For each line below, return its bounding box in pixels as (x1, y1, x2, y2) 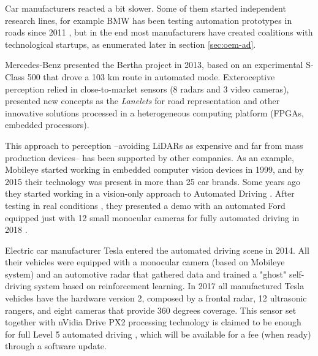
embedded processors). (5, 118, 89, 131)
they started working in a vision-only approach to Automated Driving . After (5, 187, 295, 200)
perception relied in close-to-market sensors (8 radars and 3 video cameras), (5, 82, 289, 95)
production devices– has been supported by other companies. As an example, (5, 151, 294, 164)
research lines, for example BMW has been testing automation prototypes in (5, 13, 292, 26)
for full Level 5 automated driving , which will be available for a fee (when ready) (5, 327, 311, 340)
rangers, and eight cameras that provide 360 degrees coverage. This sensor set (5, 303, 297, 316)
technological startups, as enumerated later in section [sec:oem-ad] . (5, 37, 256, 50)
